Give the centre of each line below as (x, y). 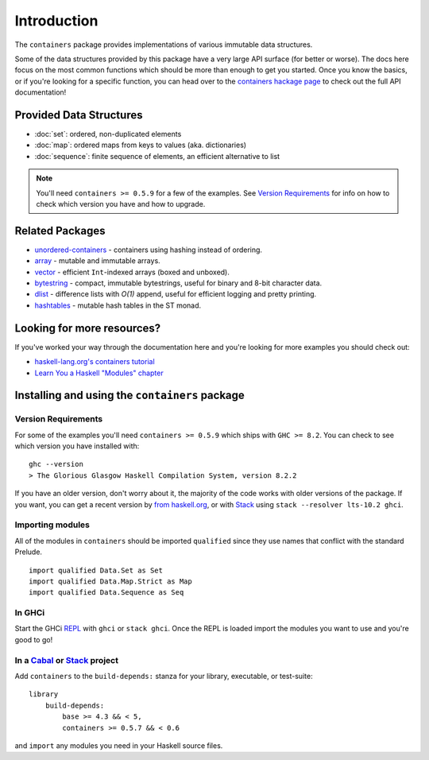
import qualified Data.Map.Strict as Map (110, 581)
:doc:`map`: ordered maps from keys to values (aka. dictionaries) (140, 145)
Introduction (56, 21)
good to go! (34, 639)
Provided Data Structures (79, 115)
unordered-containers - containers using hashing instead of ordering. (148, 250)
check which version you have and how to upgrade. (121, 204)
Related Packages (60, 231)
